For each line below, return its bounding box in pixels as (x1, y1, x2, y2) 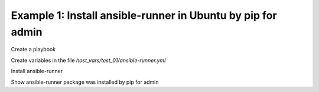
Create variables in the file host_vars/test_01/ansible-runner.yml (11, 57, 166, 64)
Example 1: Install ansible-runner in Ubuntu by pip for (11, 9, 277, 22)
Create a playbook (11, 46, 56, 53)
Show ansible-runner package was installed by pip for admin (11, 78, 159, 86)
